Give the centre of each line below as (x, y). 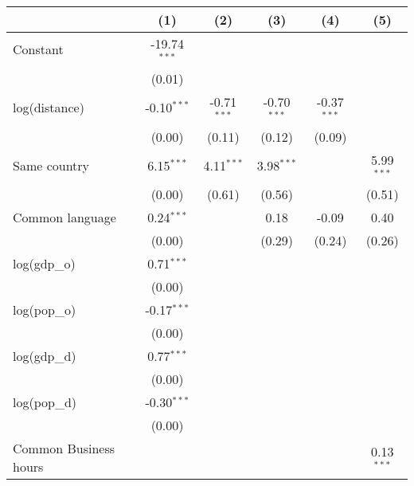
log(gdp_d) (45, 356)
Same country (51, 165)
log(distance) (49, 108)
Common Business (64, 449)
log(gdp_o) (44, 264)
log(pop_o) (45, 310)
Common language (64, 218)
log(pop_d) (45, 402)
